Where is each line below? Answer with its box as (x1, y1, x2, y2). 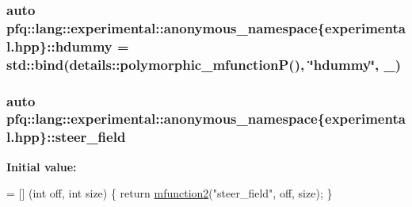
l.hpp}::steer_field (6, 127, 126, 147)
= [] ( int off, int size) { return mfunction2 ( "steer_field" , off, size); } (6, 185, 333, 201)
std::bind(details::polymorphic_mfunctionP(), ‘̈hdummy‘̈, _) (6, 54, 402, 74)
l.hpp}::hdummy (6, 36, 113, 56)
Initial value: (6, 158, 77, 174)
